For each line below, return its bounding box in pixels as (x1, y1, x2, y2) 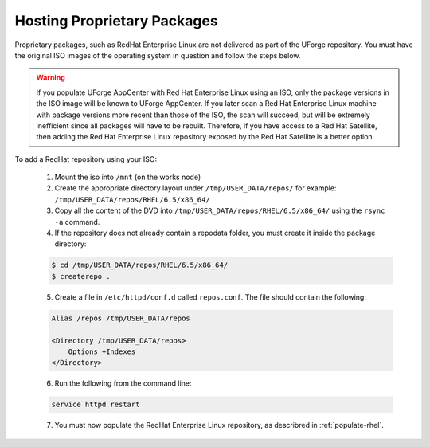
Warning (36, 73, 65, 83)
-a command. (54, 217, 100, 226)
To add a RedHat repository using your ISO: (14, 154, 158, 163)
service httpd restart (51, 400, 140, 410)
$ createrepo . (51, 272, 111, 280)
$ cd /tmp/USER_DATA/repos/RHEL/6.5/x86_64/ (51, 261, 229, 270)
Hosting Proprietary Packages (14, 12, 218, 29)
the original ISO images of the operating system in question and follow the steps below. (14, 50, 301, 60)
